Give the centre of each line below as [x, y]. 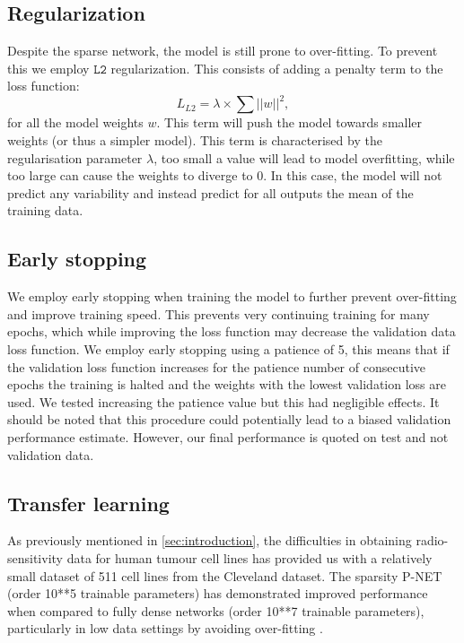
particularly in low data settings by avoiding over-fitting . [165, 628]
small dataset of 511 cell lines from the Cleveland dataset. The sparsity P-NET [225, 575]
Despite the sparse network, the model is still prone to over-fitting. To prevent [223, 51]
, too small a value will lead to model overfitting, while [304, 157]
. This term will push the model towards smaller [289, 122]
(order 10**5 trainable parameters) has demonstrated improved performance [218, 593]
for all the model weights [75, 122]
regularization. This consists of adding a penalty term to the [277, 68]
